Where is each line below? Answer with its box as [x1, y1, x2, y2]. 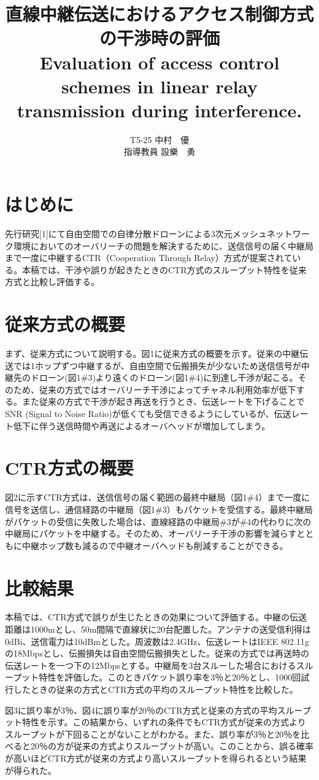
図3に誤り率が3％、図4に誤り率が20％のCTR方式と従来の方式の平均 [5, 703, 277, 716]
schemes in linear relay [61, 73, 258, 98]
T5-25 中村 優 [129, 133, 190, 146]
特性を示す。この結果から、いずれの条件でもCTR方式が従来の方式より [21, 716, 306, 728]
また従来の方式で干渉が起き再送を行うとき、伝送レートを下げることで [21, 395, 305, 408]
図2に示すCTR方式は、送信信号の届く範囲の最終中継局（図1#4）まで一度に [5, 491, 310, 504]
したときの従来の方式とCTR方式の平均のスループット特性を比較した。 [13, 683, 298, 696]
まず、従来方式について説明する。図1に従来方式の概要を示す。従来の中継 [5, 347, 300, 360]
